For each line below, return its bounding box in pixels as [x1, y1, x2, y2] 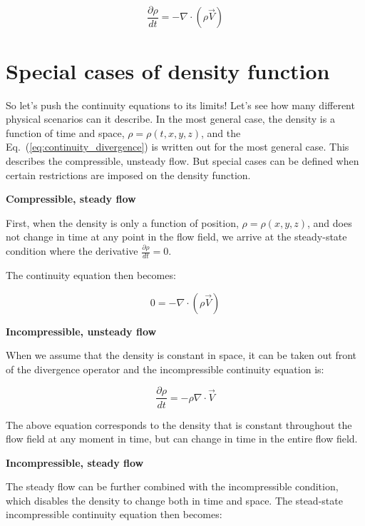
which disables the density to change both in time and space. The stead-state [6, 492, 343, 507]
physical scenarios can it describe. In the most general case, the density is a [6, 111, 335, 126]
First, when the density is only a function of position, [6, 215, 239, 230]
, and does [307, 215, 352, 230]
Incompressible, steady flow [6, 455, 144, 470]
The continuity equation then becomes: [6, 268, 176, 283]
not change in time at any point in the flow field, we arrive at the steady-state [6, 229, 347, 244]
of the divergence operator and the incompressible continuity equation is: [6, 361, 324, 376]
